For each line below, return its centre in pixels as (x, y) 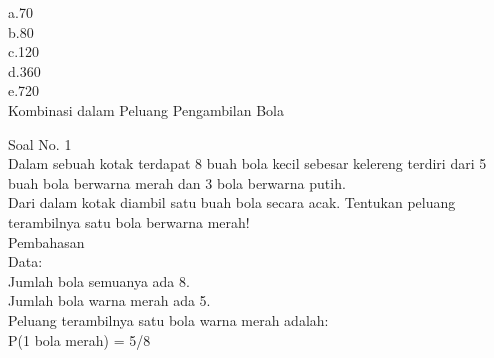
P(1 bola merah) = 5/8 (79, 339)
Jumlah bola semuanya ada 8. (99, 280)
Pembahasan (46, 241)
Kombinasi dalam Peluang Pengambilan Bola (146, 109)
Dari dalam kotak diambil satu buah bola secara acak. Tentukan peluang (232, 202)
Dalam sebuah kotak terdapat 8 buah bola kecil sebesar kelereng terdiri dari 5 (247, 163)
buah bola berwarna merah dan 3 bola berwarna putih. (177, 182)
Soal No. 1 (40, 143)
